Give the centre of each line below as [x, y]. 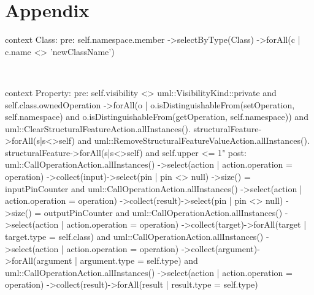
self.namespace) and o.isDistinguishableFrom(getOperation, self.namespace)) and [157, 117]
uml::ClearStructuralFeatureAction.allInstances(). [98, 128]
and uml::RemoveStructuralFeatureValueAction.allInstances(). [193, 140]
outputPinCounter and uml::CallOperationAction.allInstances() [163, 212]
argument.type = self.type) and [139, 260]
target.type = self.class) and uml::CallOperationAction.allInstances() [134, 237]
